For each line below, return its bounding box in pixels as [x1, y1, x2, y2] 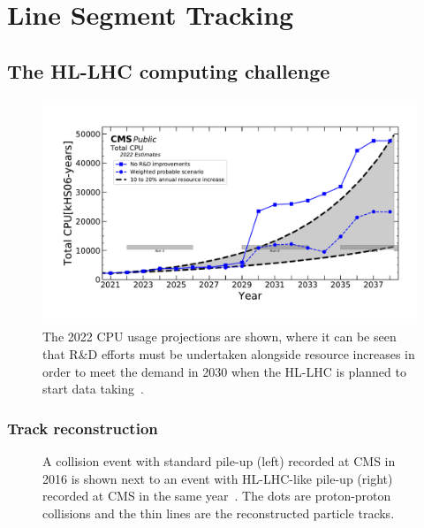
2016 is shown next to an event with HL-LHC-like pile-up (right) [42, 469, 393, 487]
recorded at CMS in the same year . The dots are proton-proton [42, 486, 391, 505]
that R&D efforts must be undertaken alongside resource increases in [42, 345, 415, 363]
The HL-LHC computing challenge [7, 57, 330, 84]
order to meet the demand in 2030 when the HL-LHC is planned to [42, 362, 406, 380]
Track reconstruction [7, 417, 158, 439]
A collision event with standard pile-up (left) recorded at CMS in [42, 452, 396, 470]
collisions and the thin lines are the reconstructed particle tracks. [42, 503, 395, 522]
